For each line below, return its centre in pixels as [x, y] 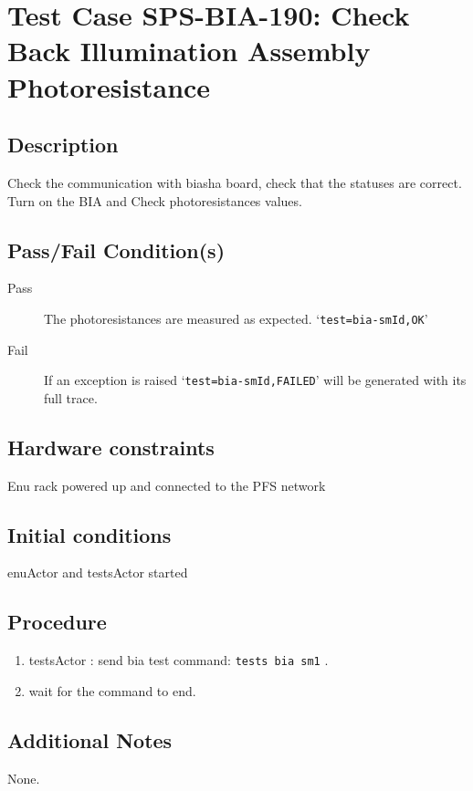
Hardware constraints [111, 447]
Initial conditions [89, 534]
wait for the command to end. [112, 690]
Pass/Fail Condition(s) [116, 250]
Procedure [57, 622]
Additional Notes [90, 739]
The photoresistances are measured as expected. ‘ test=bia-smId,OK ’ [236, 318]
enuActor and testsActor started [98, 572]
